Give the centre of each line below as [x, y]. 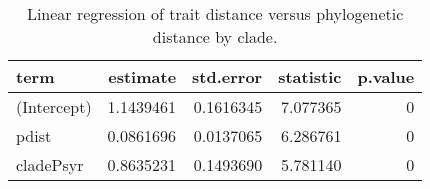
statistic [310, 76]
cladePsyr [50, 164]
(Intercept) [54, 106]
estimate [142, 76]
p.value [386, 76]
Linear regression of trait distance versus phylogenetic [215, 13]
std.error [227, 76]
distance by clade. [215, 36]
